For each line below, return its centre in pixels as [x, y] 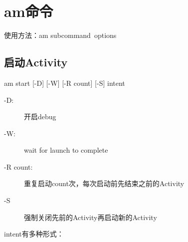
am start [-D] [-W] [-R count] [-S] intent [65, 83]
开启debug [40, 117]
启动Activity [36, 62]
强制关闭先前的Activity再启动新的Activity [91, 217]
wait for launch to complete [66, 150]
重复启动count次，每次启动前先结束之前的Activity [104, 183]
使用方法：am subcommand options [60, 35]
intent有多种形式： [34, 234]
